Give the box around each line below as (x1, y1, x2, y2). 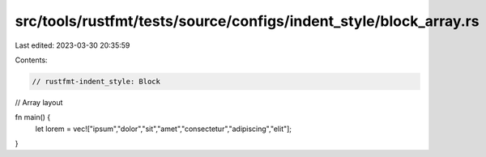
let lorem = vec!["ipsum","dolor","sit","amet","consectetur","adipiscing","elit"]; (35, 124, 292, 134)
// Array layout (15, 97, 63, 107)
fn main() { (15, 112, 51, 122)
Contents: (15, 55, 48, 65)
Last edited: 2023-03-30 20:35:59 (15, 40, 130, 50)
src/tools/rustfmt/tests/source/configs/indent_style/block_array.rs (15, 12, 480, 30)
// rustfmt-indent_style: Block (32, 77, 161, 86)
